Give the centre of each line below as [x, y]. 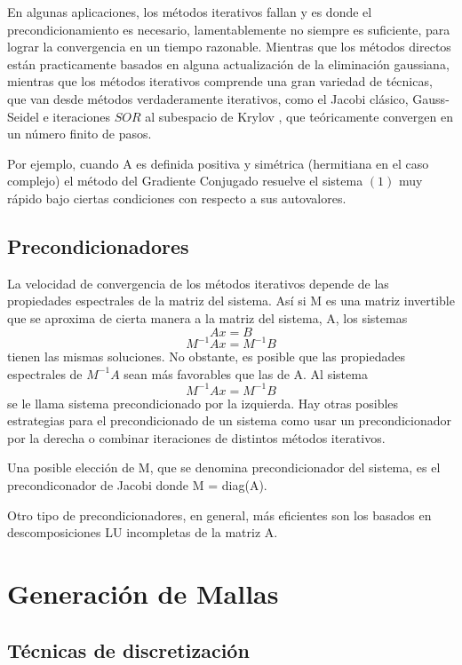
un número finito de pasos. [80, 134]
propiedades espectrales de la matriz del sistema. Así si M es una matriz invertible [231, 301]
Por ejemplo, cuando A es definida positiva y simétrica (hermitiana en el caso [218, 163]
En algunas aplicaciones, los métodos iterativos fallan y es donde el [190, 12]
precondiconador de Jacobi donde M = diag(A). [137, 485]
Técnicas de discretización [128, 649]
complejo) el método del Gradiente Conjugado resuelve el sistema [185, 181]
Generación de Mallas [143, 594]
